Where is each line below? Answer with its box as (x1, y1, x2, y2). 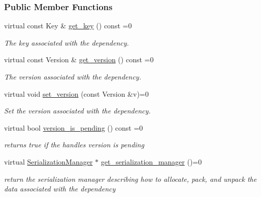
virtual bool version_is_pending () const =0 (4, 122, 143, 133)
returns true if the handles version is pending (4, 139, 144, 150)
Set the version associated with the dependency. (4, 105, 151, 116)
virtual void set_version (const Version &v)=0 (4, 88, 149, 99)
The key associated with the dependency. (4, 37, 129, 48)
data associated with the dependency (4, 183, 116, 194)
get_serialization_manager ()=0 (101, 156, 202, 167)
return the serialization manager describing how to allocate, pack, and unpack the (4, 173, 257, 184)
